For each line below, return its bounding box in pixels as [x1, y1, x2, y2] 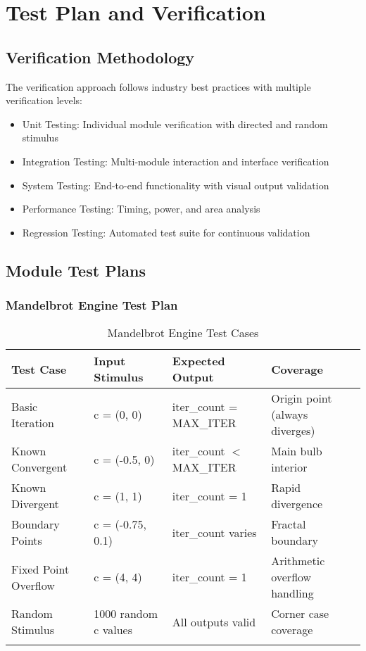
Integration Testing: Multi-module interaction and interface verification [22, 153, 329, 168]
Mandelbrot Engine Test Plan [6, 296, 178, 314]
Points [11, 532, 42, 549]
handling [271, 585, 314, 602]
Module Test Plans [6, 259, 146, 281]
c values [94, 621, 133, 638]
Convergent [11, 459, 68, 476]
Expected [172, 353, 225, 369]
